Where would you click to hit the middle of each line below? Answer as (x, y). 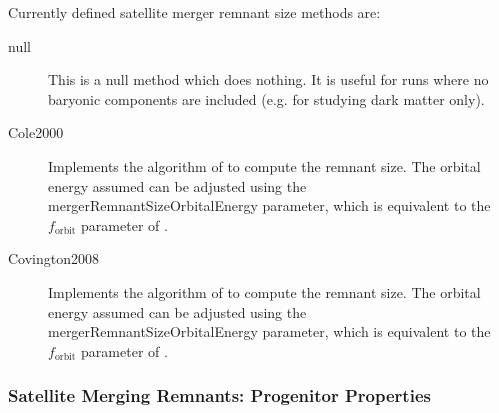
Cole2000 (36, 132)
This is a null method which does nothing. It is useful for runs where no (268, 79)
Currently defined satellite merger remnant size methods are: (194, 12)
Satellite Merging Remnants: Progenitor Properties (219, 395)
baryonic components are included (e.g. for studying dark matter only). (266, 98)
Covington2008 (54, 258)
